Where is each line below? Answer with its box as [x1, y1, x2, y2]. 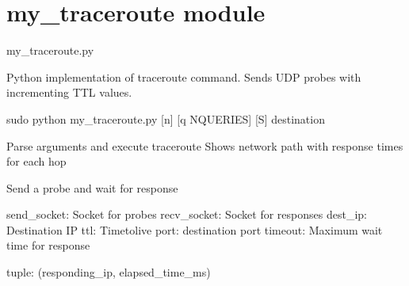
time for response [6, 237, 90, 254]
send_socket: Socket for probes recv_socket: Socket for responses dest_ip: [6, 206, 367, 223]
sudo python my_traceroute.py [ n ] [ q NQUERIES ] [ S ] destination [6, 110, 325, 127]
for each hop [6, 153, 67, 170]
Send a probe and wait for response [6, 179, 178, 196]
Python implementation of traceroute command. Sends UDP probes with [6, 68, 361, 85]
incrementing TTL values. [6, 84, 132, 101]
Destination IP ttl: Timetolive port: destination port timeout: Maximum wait [6, 221, 383, 238]
